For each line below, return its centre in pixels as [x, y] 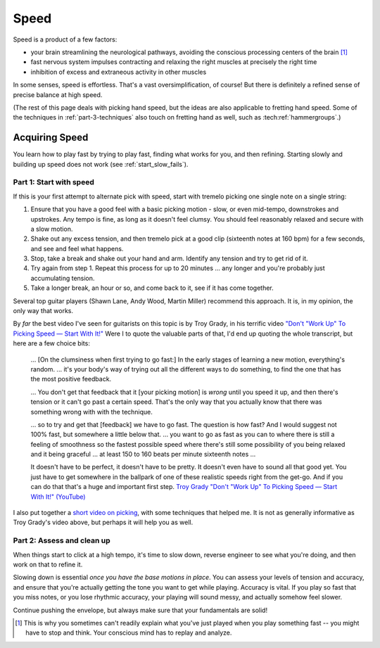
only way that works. [43, 311]
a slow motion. [52, 229]
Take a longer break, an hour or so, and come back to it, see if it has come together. [152, 288]
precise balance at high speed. [58, 94]
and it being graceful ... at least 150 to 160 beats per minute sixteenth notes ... [143, 455]
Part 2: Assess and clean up [62, 540]
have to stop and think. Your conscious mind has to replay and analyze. [129, 633]
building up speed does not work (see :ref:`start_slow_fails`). [101, 164]
